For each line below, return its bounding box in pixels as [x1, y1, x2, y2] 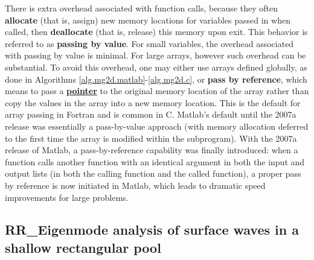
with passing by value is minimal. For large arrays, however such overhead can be [5, 49, 306, 62]
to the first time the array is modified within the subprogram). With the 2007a [5, 132, 297, 144]
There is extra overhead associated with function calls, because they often [5, 2, 278, 14]
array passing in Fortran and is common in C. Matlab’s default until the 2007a [5, 108, 296, 121]
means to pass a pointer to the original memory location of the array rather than [5, 84, 309, 97]
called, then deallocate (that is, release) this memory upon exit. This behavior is [5, 25, 308, 38]
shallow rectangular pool [5, 238, 161, 256]
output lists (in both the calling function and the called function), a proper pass [5, 167, 301, 180]
